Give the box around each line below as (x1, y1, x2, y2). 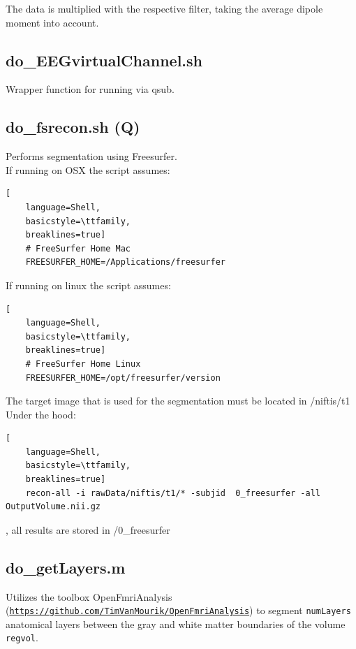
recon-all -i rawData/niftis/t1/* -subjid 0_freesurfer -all (25, 488, 321, 498)
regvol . (6, 630, 38, 645)
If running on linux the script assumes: (6, 277, 171, 292)
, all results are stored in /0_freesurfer (6, 522, 170, 537)
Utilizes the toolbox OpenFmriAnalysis (6, 589, 172, 604)
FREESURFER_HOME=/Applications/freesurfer (25, 257, 225, 268)
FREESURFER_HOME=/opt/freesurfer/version (25, 372, 221, 383)
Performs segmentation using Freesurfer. (6, 149, 177, 163)
